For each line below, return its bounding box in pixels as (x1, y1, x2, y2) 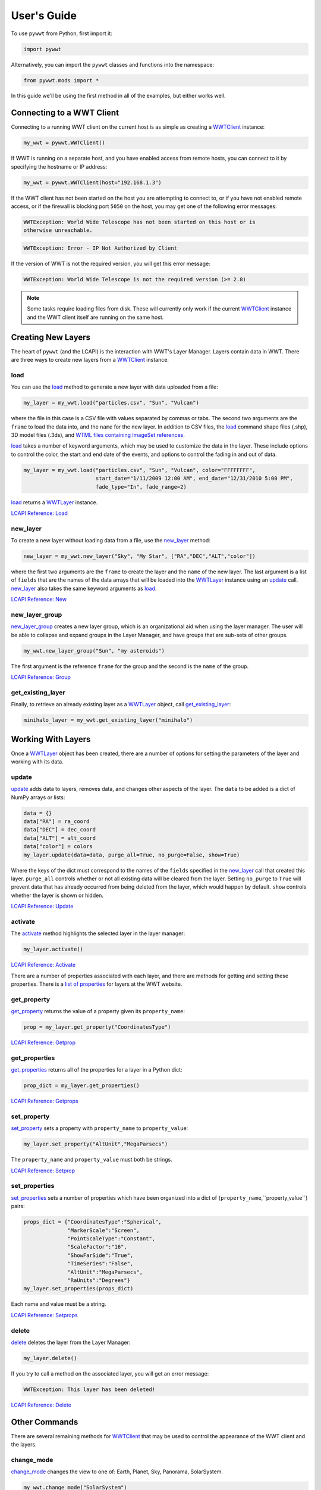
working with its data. (11, 758, 64, 765)
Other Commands (11, 1417, 78, 1427)
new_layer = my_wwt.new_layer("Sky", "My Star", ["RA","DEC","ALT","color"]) (23, 553, 256, 560)
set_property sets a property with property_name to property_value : (11, 1125, 188, 1132)
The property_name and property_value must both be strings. (11, 1156, 172, 1163)
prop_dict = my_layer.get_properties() (23, 1082, 140, 1089)
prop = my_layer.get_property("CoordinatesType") (23, 1024, 171, 1030)
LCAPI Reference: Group (11, 673, 71, 681)
